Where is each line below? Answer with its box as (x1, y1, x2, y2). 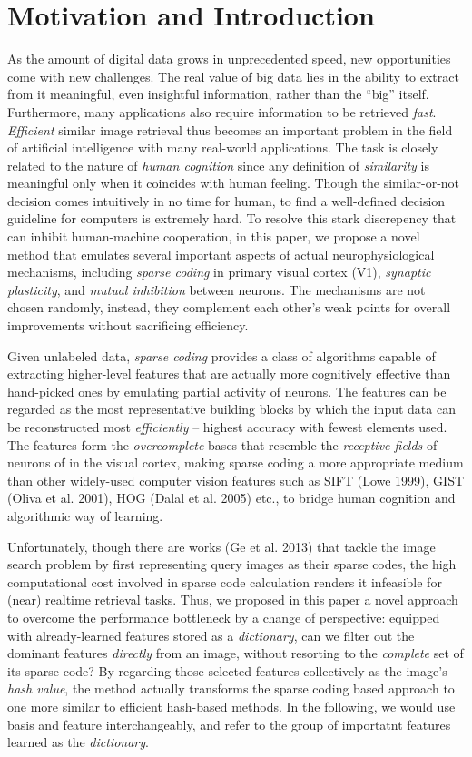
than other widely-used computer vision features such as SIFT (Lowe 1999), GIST (7, 470, 465, 489)
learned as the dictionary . (7, 732, 149, 752)
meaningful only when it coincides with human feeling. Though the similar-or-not (7, 173, 460, 192)
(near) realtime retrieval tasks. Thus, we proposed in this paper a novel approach (7, 590, 458, 609)
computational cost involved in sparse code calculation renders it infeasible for (7, 572, 442, 591)
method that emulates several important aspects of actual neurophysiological (7, 244, 435, 263)
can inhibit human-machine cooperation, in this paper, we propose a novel (7, 227, 420, 246)
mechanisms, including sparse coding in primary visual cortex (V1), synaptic (7, 262, 431, 281)
